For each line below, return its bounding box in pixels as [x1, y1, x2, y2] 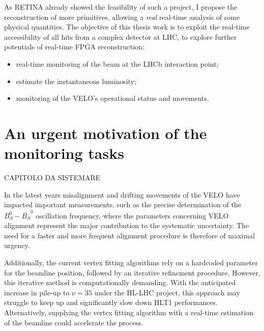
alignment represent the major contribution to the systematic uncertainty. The [4, 220, 249, 231]
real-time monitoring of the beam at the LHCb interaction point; [16, 58, 219, 69]
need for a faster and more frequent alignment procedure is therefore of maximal [4, 230, 255, 240]
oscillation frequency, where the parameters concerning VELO [36, 210, 229, 220]
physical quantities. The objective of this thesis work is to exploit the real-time [4, 21, 250, 32]
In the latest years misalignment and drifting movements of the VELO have [4, 189, 240, 200]
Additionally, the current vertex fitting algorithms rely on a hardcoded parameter [4, 257, 258, 267]
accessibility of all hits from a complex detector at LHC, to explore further [4, 31, 237, 42]
